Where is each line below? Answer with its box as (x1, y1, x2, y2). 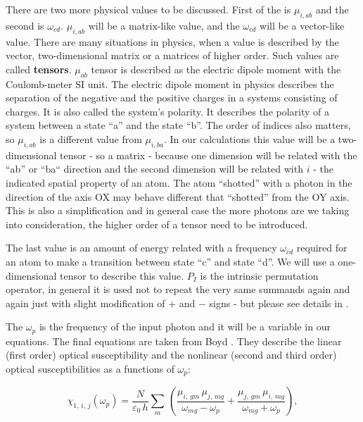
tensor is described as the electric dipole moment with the (91, 61, 341, 76)
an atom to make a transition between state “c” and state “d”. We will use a (6, 254, 335, 268)
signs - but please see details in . (209, 295, 349, 310)
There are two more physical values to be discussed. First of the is (6, 2, 291, 16)
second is (6, 18, 44, 32)
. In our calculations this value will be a (163, 131, 336, 146)
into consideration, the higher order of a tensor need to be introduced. (6, 216, 308, 231)
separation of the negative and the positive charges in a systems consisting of (6, 90, 338, 105)
